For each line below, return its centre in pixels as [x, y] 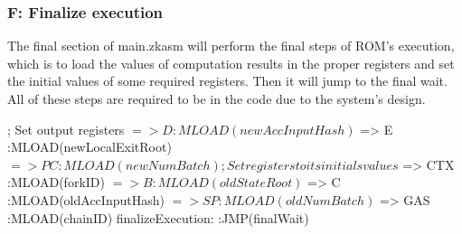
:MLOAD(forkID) [56, 182]
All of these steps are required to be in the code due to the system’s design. [217, 98]
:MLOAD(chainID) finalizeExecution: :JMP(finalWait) [158, 217]
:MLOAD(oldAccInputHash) [86, 199]
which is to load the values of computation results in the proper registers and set [231, 63]
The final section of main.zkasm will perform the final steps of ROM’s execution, [231, 46]
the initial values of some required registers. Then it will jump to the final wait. [227, 81]
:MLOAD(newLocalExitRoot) [90, 147]
